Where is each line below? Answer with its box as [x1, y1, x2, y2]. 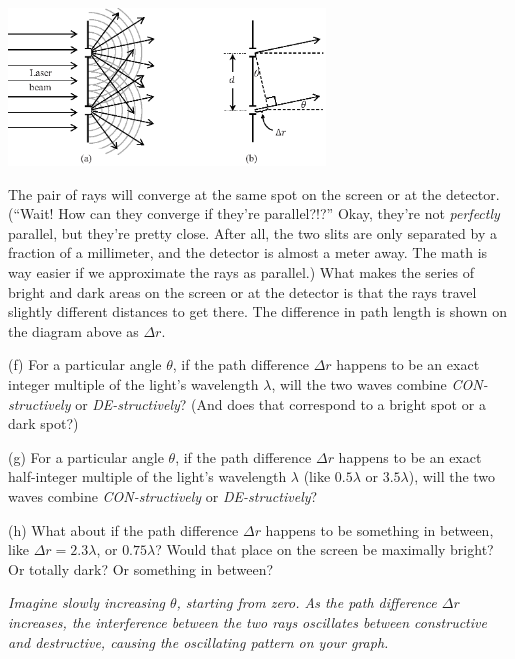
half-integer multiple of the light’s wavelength [8, 466, 287, 487]
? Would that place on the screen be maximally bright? [155, 539, 494, 560]
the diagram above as [8, 320, 139, 341]
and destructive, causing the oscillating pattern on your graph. [8, 631, 389, 652]
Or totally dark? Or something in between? [8, 558, 274, 579]
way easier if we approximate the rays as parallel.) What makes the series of [8, 262, 475, 283]
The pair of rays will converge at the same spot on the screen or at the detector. [8, 183, 500, 204]
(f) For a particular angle [8, 354, 162, 375]
